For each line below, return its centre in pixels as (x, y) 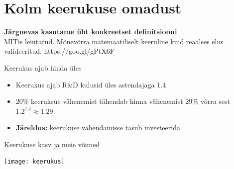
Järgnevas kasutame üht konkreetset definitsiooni (91, 32)
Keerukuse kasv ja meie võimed (52, 144)
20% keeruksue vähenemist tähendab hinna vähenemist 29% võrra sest (123, 101)
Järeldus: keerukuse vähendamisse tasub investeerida (98, 127)
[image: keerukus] (34, 162)
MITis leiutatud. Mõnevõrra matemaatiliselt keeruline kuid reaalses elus (114, 41)
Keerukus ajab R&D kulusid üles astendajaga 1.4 (91, 84)
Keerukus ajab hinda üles (43, 67)
